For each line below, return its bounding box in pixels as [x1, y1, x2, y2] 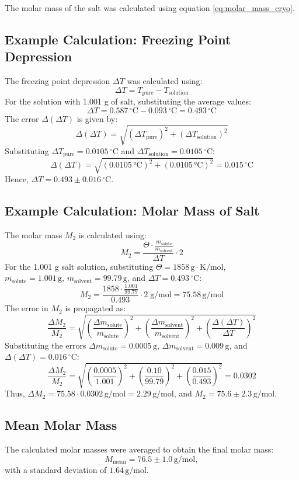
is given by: [77, 112, 118, 124]
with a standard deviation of [5, 463, 107, 475]
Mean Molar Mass [5, 416, 117, 434]
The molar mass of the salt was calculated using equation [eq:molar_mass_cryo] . [5, 2, 295, 13]
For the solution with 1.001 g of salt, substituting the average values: [5, 95, 251, 107]
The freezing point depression [5, 75, 110, 87]
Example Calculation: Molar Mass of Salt [5, 201, 260, 219]
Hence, [5, 172, 29, 185]
